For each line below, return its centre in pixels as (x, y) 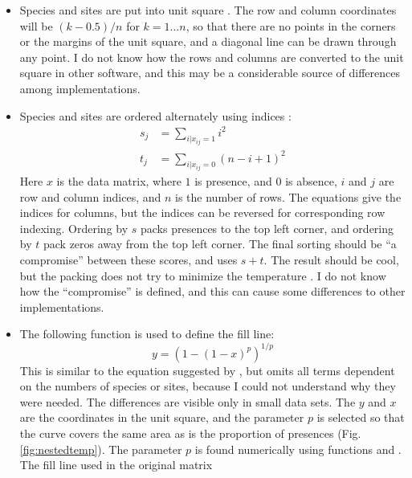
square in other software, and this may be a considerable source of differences (210, 73)
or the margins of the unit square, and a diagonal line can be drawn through (208, 41)
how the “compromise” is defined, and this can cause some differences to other (212, 291)
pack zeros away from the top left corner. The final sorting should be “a (220, 244)
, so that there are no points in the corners (291, 25)
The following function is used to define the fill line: (147, 334)
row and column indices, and (90, 196)
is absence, (311, 181)
